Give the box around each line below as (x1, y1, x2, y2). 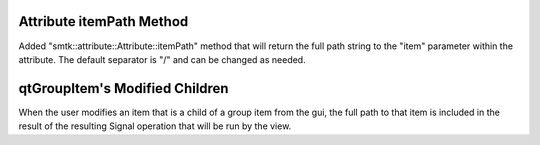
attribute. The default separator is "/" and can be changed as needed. (18, 53, 306, 65)
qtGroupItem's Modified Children (18, 80, 229, 97)
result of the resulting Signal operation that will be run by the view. (18, 120, 292, 132)
